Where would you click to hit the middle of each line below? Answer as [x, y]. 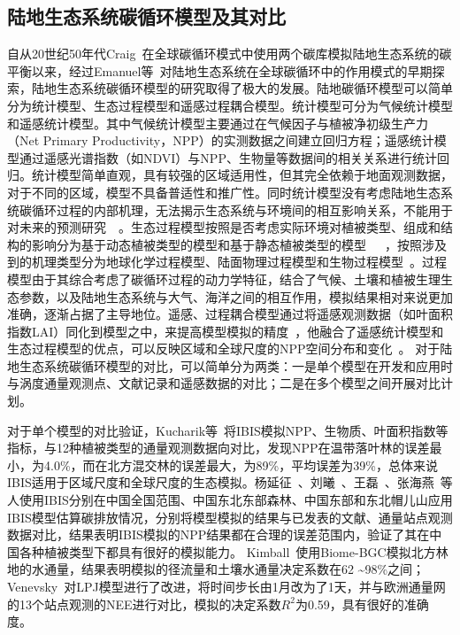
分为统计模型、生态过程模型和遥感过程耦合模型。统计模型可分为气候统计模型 [230, 105]
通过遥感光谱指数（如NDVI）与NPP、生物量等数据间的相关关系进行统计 [228, 157]
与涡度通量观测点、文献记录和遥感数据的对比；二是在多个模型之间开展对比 [224, 383]
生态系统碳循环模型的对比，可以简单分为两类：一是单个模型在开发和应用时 [236, 365]
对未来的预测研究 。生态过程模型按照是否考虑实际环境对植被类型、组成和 [224, 227]
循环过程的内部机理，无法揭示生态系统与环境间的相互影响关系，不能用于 [242, 209]
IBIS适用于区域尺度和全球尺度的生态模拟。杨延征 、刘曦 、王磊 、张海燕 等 [230, 482]
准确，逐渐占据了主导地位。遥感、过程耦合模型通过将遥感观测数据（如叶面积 [230, 314]
